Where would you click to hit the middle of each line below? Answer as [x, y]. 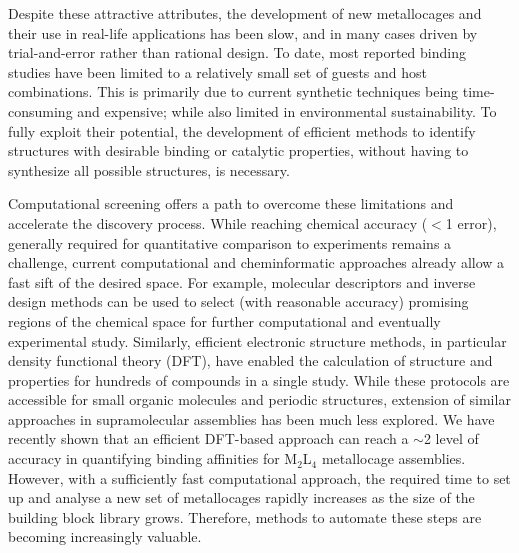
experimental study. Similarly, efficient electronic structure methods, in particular [257, 340]
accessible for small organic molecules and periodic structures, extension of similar [259, 399]
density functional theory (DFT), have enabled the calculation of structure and [250, 360]
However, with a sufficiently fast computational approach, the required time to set [259, 477]
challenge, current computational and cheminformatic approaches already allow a [256, 262]
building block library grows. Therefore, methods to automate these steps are [245, 516]
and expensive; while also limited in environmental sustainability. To [287, 110]
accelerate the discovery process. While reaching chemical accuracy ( [218, 222]
